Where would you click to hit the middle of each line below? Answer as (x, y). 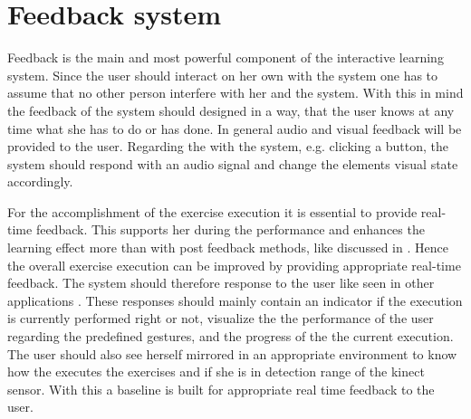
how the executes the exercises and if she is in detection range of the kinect (216, 371)
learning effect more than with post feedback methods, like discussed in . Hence (228, 248)
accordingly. (40, 181)
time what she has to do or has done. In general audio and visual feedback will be (235, 128)
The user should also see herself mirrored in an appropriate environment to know (232, 353)
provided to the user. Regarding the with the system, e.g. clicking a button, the (228, 146)
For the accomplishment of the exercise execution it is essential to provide (212, 211)
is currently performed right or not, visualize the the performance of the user (221, 318)
